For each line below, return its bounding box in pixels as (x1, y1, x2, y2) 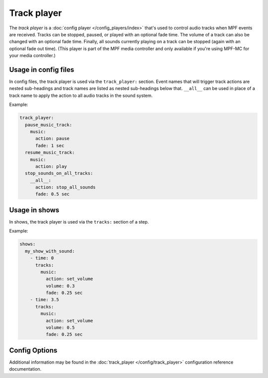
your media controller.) (9, 53, 56, 59)
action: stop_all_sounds (35, 184, 96, 190)
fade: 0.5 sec (35, 191, 69, 197)
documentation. (9, 366, 42, 372)
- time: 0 (30, 255, 54, 261)
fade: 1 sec (35, 143, 65, 149)
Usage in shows (9, 206, 60, 214)
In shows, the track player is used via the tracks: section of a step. (9, 219, 149, 225)
